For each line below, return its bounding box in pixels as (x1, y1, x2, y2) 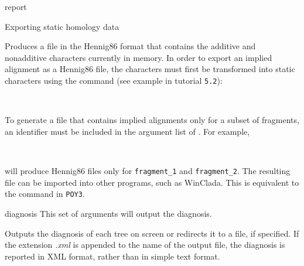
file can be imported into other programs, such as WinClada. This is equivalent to (5, 176, 299, 188)
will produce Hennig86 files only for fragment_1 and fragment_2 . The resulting (5, 165, 291, 176)
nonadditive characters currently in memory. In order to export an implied (5, 51, 272, 63)
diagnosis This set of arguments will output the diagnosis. (5, 207, 212, 219)
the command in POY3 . (5, 187, 85, 200)
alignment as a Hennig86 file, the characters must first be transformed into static (5, 63, 295, 75)
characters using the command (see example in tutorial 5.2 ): (5, 74, 223, 86)
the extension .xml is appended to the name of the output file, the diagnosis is (5, 238, 285, 251)
